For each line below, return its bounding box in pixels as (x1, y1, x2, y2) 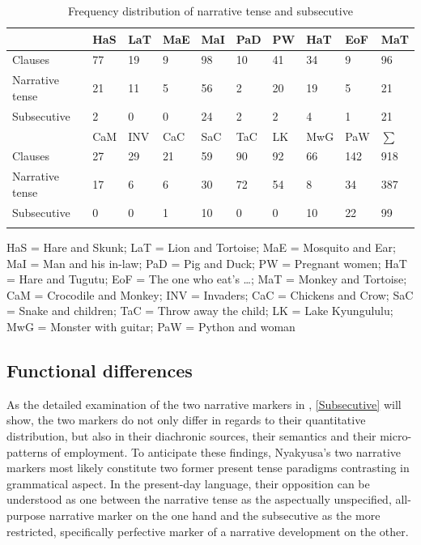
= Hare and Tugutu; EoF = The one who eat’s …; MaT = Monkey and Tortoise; (6, 270, 407, 287)
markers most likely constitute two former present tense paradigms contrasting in (6, 459, 410, 476)
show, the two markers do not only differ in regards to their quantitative (6, 411, 366, 428)
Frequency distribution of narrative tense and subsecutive (68, 2, 353, 19)
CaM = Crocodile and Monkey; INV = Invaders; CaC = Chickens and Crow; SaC (6, 286, 414, 303)
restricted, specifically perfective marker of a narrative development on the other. (6, 522, 409, 539)
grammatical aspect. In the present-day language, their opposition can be (6, 475, 370, 492)
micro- (380, 427, 412, 444)
